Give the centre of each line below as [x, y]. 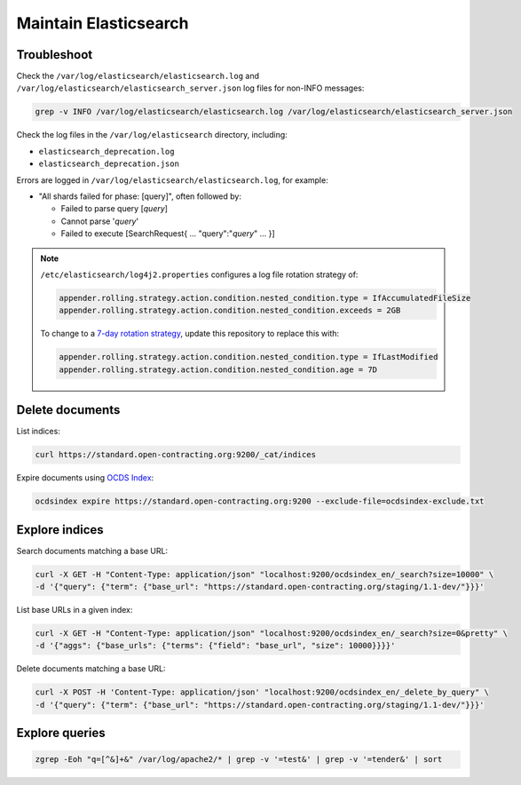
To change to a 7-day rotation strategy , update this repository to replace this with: [190, 334]
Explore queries [61, 733]
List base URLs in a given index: [75, 609]
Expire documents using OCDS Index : [85, 478]
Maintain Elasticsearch [103, 23]
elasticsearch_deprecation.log [107, 151]
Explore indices [60, 530]
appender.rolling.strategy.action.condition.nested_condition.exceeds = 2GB [230, 310]
